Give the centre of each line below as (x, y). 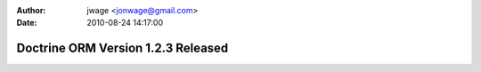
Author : (31, 10)
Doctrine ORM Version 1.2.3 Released (122, 48)
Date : (27, 23)
